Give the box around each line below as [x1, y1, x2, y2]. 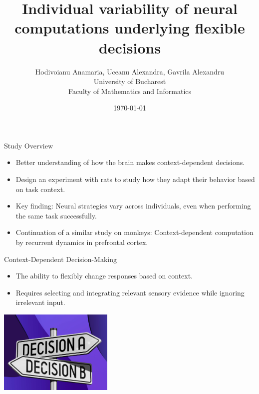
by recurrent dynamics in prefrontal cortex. [15, 237, 148, 247]
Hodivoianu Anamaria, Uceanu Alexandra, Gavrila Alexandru [35, 66, 225, 76]
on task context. [15, 183, 65, 194]
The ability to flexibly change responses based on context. [15, 270, 193, 281]
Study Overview [4, 140, 53, 150]
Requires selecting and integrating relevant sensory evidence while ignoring [15, 287, 245, 297]
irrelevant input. [15, 297, 65, 307]
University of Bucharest [93, 76, 166, 86]
